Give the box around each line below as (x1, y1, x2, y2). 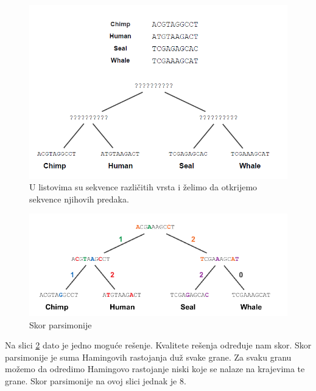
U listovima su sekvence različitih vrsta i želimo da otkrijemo (29, 181, 258, 193)
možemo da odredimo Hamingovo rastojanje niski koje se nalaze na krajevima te (5, 362, 305, 375)
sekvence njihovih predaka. (29, 192, 129, 205)
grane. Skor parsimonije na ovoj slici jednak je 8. (5, 374, 186, 387)
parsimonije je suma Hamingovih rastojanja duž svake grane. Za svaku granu (5, 350, 292, 363)
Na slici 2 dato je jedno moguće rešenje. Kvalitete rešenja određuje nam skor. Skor (5, 339, 312, 351)
